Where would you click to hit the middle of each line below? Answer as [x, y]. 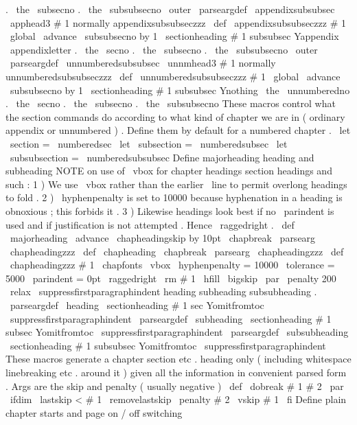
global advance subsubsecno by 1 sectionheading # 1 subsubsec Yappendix [174, 36]
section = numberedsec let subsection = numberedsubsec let [149, 143]
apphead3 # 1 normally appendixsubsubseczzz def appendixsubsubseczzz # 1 [178, 22]
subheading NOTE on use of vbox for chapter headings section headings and [169, 171]
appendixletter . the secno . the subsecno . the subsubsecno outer [164, 49]
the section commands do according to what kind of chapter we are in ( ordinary [175, 116]
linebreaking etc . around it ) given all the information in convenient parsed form [176, 372]
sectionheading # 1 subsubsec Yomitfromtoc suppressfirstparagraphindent [168, 345]
